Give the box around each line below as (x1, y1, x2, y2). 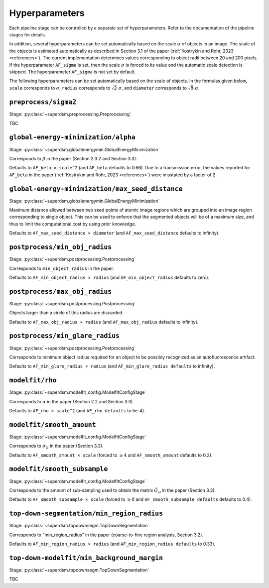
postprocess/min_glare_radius (9, 332, 120, 340)
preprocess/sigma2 (9, 98, 77, 107)
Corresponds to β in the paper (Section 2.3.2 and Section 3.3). (9, 155, 137, 161)
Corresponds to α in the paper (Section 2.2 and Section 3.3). (9, 398, 134, 404)
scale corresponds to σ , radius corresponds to (9, 85, 111, 91)
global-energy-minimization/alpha (9, 133, 135, 141)
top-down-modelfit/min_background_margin (9, 554, 163, 562)
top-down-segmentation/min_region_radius (9, 509, 163, 518)
